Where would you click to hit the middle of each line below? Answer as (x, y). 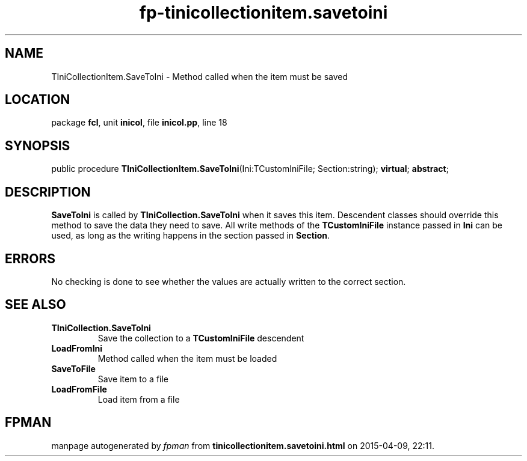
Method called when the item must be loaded (187, 358)
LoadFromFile (79, 389)
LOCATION (38, 100)
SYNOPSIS (38, 145)
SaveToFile (73, 368)
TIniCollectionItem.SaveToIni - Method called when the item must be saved (200, 76)
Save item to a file (133, 379)
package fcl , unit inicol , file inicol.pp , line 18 (139, 123)
